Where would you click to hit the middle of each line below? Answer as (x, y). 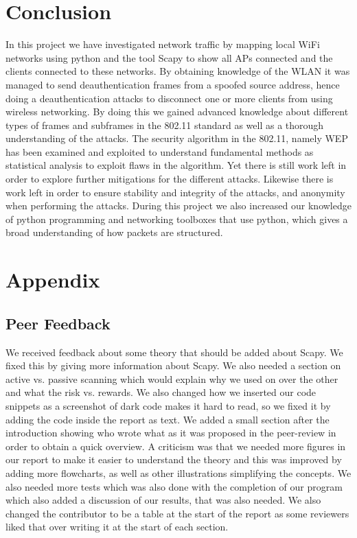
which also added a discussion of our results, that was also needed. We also (163, 500)
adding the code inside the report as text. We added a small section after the (168, 419)
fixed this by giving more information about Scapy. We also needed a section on (173, 365)
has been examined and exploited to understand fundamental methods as (160, 151)
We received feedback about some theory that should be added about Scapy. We (174, 352)
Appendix (53, 280)
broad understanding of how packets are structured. (114, 232)
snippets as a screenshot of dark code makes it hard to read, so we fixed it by (168, 405)
